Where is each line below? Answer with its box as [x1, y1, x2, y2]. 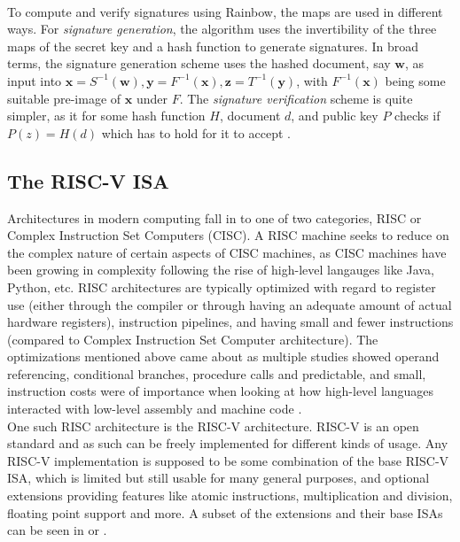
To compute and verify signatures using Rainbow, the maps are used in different [7, 2, 443, 20]
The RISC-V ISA [7, 166, 169, 194]
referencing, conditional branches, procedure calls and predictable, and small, [7, 364, 426, 383]
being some [385, 71, 446, 89]
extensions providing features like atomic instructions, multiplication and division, [7, 486, 453, 505]
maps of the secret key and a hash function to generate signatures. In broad [7, 36, 419, 55]
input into [7, 71, 62, 89]
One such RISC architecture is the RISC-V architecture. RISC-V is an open [7, 416, 419, 435]
